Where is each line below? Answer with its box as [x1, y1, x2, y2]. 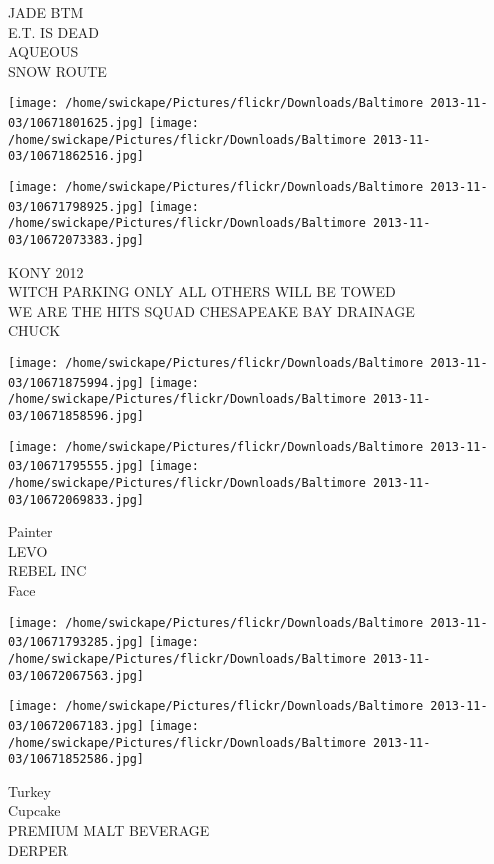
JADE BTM [8, 2, 84, 22]
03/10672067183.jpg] [8, 718, 145, 733]
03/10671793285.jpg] [8, 635, 145, 650]
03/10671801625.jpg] [8, 116, 145, 131]
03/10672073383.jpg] [8, 232, 145, 247]
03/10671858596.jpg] [8, 408, 145, 423]
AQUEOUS [8, 41, 79, 62]
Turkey [8, 780, 51, 801]
